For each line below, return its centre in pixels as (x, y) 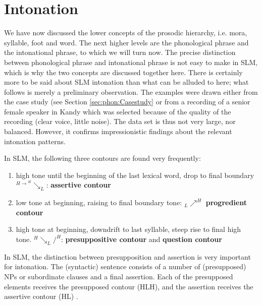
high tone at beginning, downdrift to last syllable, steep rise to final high (128, 229)
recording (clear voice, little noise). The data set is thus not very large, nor (120, 121)
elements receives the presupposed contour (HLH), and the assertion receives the (129, 286)
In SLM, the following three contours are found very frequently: (102, 158)
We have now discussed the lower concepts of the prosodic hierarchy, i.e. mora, (126, 33)
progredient (226, 202)
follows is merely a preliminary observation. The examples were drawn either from (131, 91)
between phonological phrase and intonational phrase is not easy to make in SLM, (131, 62)
